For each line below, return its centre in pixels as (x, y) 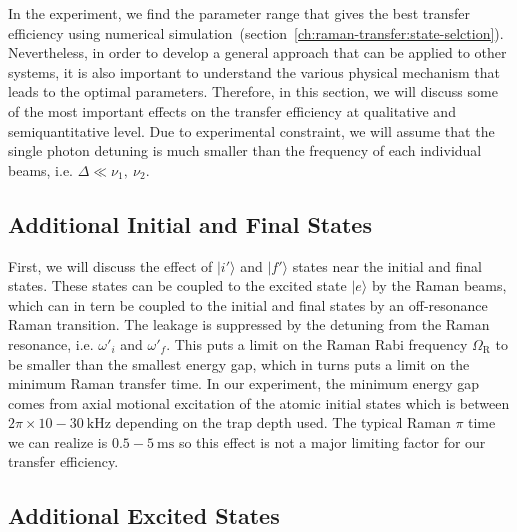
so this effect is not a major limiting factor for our (332, 441)
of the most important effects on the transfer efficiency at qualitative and (232, 110)
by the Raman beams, (439, 285)
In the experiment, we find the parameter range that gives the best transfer (239, 13)
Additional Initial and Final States (190, 223)
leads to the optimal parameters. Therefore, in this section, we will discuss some (253, 91)
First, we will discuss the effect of (110, 265)
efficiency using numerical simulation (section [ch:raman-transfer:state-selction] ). (256, 32)
